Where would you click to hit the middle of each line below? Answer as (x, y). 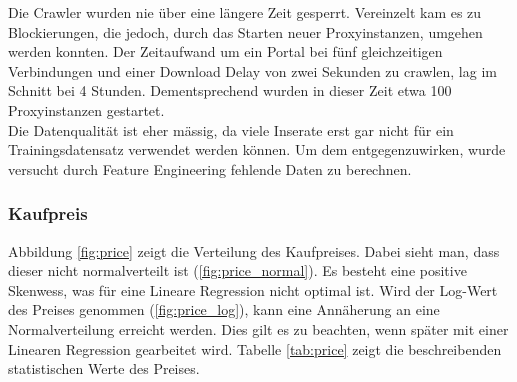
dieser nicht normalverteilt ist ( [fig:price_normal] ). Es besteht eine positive (237, 270)
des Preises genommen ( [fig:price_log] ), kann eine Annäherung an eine (224, 309)
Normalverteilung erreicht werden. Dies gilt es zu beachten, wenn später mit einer (258, 328)
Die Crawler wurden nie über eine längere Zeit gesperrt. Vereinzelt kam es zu (245, 12)
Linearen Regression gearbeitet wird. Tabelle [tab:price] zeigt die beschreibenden (255, 348)
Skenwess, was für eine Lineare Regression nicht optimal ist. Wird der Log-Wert (253, 289)
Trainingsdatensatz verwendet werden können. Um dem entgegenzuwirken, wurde (257, 149)
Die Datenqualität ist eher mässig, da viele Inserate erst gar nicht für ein (231, 129)
